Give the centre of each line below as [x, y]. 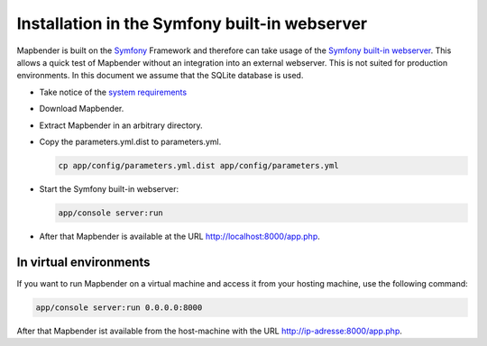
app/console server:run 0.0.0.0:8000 [119, 307]
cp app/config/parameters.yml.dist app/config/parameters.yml [198, 165]
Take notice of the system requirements [113, 92]
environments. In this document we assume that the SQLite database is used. [160, 76]
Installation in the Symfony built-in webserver [192, 23]
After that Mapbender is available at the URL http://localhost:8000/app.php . [179, 236]
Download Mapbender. [82, 109]
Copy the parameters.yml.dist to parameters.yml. [130, 141]
